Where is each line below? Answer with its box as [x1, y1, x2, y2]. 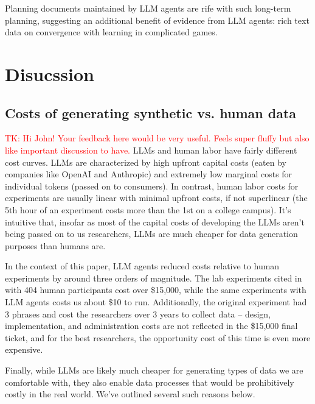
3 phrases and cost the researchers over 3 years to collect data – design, [5, 307, 271, 320]
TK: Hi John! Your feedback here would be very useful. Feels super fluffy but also [5, 132, 310, 144]
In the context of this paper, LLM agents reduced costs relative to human [5, 260, 280, 272]
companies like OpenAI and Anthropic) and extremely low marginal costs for [5, 168, 292, 180]
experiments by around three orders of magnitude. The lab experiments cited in [5, 271, 302, 284]
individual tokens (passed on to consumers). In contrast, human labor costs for [5, 179, 299, 192]
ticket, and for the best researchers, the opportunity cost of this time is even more [5, 331, 311, 344]
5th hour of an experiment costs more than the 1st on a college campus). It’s [5, 203, 291, 216]
